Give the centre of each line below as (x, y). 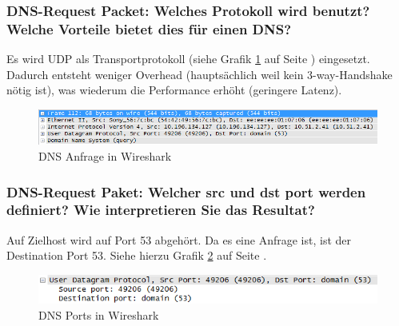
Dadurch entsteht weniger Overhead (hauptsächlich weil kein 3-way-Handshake (199, 74)
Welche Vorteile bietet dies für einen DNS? (149, 28)
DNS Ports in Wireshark (99, 314)
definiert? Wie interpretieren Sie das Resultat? (161, 210)
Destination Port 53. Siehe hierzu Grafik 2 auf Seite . (137, 255)
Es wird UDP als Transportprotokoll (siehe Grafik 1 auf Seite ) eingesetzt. (188, 59)
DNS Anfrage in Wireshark (105, 156)
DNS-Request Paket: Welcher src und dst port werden (186, 191)
